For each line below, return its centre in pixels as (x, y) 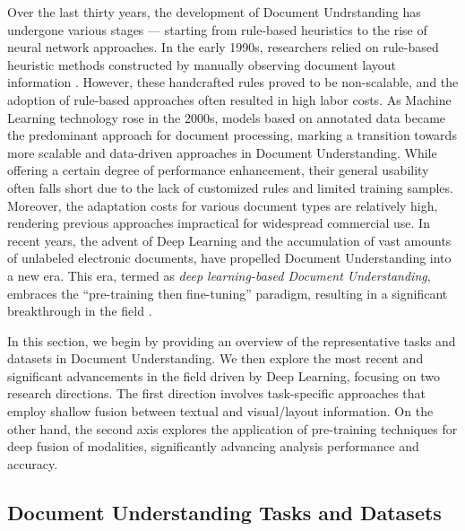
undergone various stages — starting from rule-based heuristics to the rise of (217, 29)
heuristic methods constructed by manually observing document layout (202, 64)
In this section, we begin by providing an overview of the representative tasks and (232, 340)
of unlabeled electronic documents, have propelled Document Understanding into (229, 258)
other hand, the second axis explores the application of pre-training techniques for (232, 428)
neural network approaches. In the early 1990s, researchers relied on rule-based (223, 47)
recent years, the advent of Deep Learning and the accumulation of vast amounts (229, 240)
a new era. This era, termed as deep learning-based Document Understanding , (219, 275)
